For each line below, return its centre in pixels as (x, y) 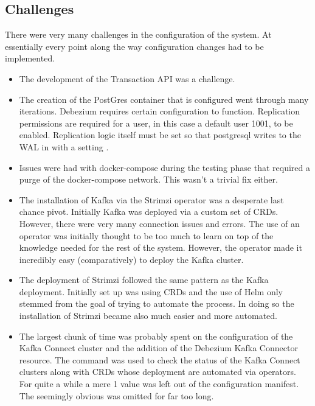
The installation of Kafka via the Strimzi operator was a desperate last (151, 199)
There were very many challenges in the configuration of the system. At (138, 34)
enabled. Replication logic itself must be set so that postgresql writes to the (160, 135)
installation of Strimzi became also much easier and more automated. (148, 316)
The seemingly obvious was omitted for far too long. (116, 395)
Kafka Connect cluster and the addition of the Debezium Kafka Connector (158, 348)
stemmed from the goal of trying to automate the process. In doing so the (157, 303)
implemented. (30, 58)
